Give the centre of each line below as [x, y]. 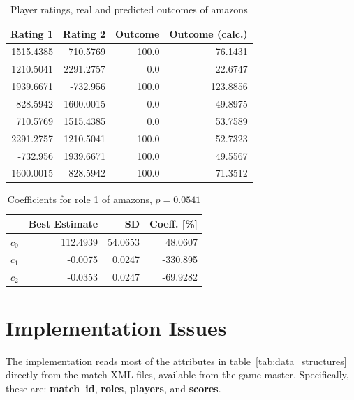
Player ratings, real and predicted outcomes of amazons [129, 9]
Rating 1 [32, 33]
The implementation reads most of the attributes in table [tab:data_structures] [176, 361]
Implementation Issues [116, 327]
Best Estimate [63, 224]
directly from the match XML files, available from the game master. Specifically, [177, 375]
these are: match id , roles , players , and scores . [113, 388]
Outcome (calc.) [208, 33]
